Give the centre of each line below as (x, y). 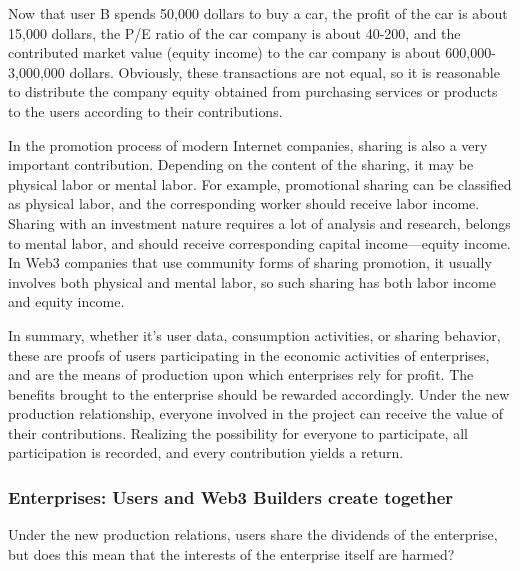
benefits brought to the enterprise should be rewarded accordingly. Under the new (259, 393)
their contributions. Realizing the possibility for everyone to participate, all (238, 432)
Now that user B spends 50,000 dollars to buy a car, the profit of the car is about (258, 13)
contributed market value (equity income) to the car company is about (224, 52)
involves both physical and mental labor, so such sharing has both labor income (252, 281)
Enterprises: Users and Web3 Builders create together (231, 496)
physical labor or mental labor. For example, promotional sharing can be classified (260, 183)
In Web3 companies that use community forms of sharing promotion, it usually (250, 262)
